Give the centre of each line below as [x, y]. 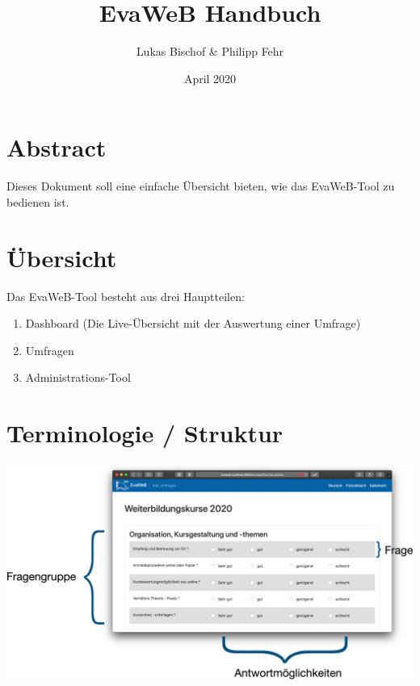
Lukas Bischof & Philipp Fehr [210, 51]
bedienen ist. [38, 201]
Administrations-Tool [78, 377]
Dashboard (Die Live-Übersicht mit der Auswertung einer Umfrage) [193, 323]
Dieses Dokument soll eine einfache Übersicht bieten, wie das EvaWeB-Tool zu [201, 186]
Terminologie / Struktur [145, 433]
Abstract [57, 147]
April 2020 [210, 78]
